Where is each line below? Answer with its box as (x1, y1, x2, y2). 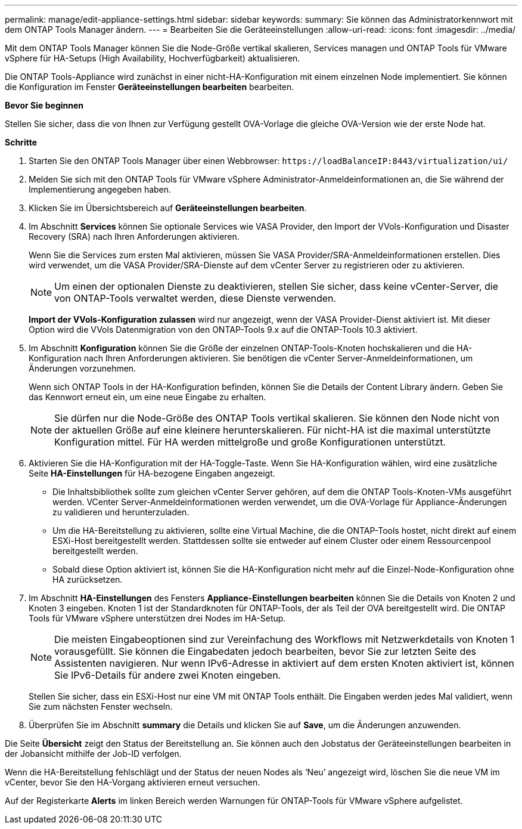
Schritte (5, 137, 37, 147)
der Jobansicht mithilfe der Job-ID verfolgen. (5, 748, 182, 759)
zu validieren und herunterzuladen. (52, 507, 189, 517)
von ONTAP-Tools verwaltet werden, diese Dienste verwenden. (54, 292, 337, 304)
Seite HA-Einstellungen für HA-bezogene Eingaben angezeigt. (29, 468, 275, 478)
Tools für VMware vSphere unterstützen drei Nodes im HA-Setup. (29, 613, 286, 623)
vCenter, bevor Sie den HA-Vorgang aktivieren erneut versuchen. (5, 777, 260, 787)
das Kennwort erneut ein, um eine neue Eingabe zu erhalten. (29, 392, 266, 402)
